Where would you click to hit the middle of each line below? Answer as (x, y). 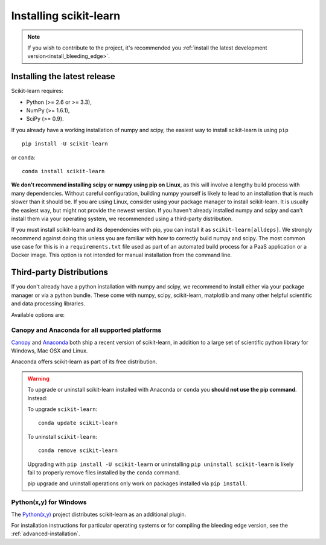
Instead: (37, 398)
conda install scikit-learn (63, 171)
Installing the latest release (63, 76)
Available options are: (38, 314)
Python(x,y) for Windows (49, 502)
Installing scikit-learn (66, 16)
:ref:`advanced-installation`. (46, 534)
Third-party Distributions (60, 272)
